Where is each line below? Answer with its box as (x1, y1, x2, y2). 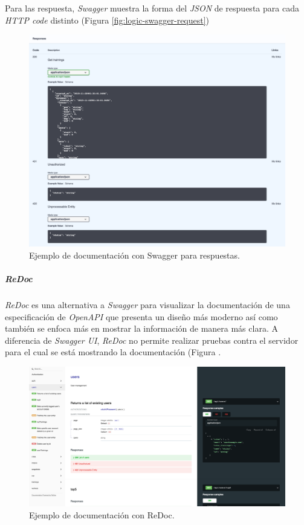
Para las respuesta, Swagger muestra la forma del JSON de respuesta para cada (5, 2, 299, 14)
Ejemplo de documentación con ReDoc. (29, 509, 175, 521)
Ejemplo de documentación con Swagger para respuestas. (29, 248, 240, 261)
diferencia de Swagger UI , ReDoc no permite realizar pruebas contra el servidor (5, 333, 299, 346)
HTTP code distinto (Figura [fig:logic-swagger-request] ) (5, 13, 210, 26)
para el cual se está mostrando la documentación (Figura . (5, 346, 221, 358)
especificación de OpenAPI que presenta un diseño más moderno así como (5, 310, 278, 323)
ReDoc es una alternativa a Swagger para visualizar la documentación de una (5, 298, 290, 311)
